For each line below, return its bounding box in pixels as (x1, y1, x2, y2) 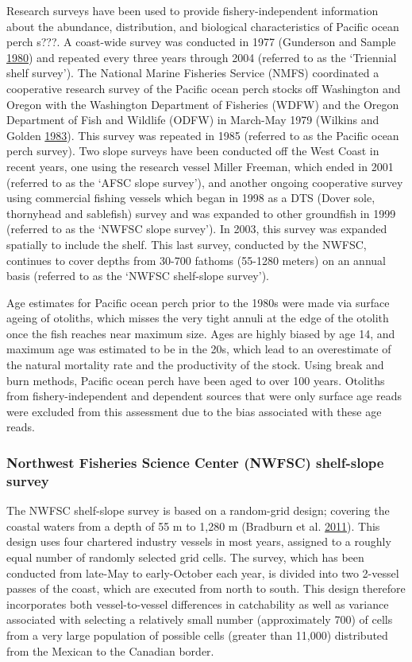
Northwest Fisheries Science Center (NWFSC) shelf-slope (6, 452, 384, 472)
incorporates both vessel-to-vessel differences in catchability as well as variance (6, 595, 389, 612)
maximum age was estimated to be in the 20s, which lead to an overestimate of (6, 341, 391, 357)
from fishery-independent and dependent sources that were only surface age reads (6, 387, 402, 404)
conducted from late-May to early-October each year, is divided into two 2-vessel (6, 564, 399, 581)
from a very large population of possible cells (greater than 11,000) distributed (6, 626, 388, 643)
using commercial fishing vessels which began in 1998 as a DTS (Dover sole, (6, 189, 375, 206)
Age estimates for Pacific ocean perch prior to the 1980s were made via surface (6, 294, 390, 310)
